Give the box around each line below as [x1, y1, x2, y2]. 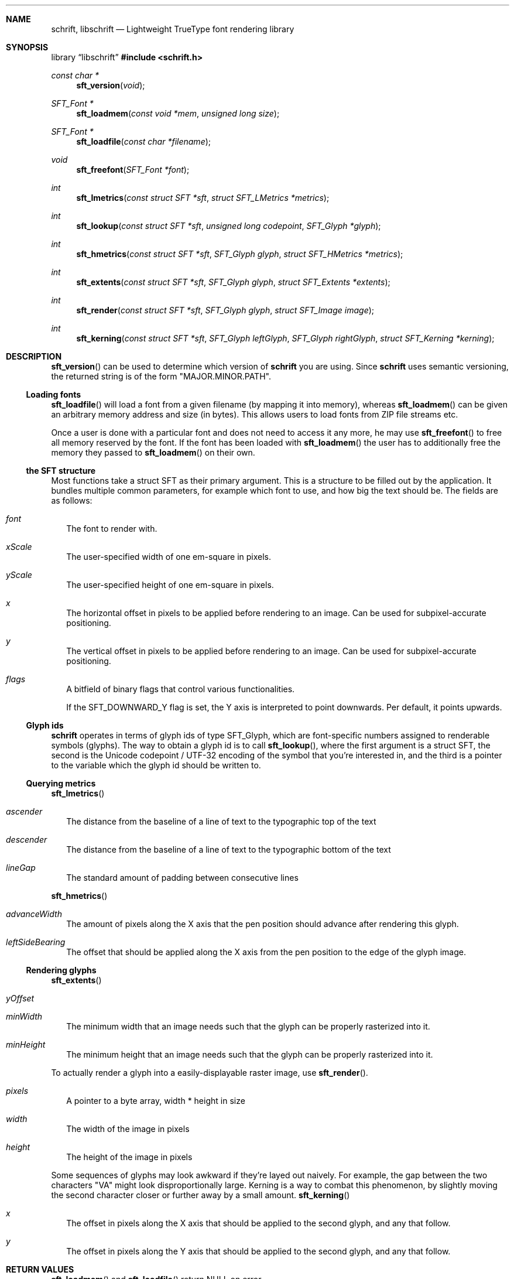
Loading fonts [26, 389, 81, 399]
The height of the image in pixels [66, 1152, 193, 1162]
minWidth [6, 1011, 43, 1021]
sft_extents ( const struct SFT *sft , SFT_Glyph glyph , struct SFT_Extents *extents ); [76, 277, 390, 287]
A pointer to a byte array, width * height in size [66, 1096, 245, 1106]
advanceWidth [6, 909, 62, 919]
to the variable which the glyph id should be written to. [51, 760, 261, 770]
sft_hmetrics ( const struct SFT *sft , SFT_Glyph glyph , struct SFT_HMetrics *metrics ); [76, 249, 403, 259]
